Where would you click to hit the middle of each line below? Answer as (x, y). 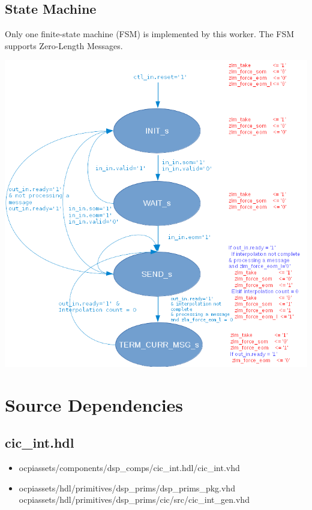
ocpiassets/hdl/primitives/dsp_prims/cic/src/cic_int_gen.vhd (134, 500)
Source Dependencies (94, 404)
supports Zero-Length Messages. (64, 45)
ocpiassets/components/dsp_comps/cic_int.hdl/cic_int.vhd (129, 468)
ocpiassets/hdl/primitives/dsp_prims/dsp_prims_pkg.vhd (127, 488)
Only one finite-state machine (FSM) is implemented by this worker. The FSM (150, 34)
